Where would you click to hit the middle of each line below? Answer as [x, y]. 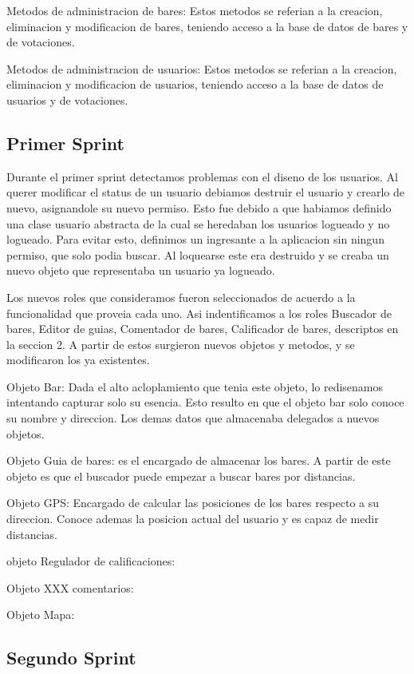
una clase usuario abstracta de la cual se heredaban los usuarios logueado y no [198, 223]
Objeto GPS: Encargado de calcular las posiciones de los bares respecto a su [193, 503]
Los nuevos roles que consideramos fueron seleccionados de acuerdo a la [181, 297]
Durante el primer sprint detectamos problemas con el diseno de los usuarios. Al [202, 176]
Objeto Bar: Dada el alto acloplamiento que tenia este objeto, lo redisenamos [195, 386]
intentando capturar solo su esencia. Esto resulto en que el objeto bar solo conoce [205, 402]
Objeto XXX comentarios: [70, 587]
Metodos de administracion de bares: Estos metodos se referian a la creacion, [195, 10]
